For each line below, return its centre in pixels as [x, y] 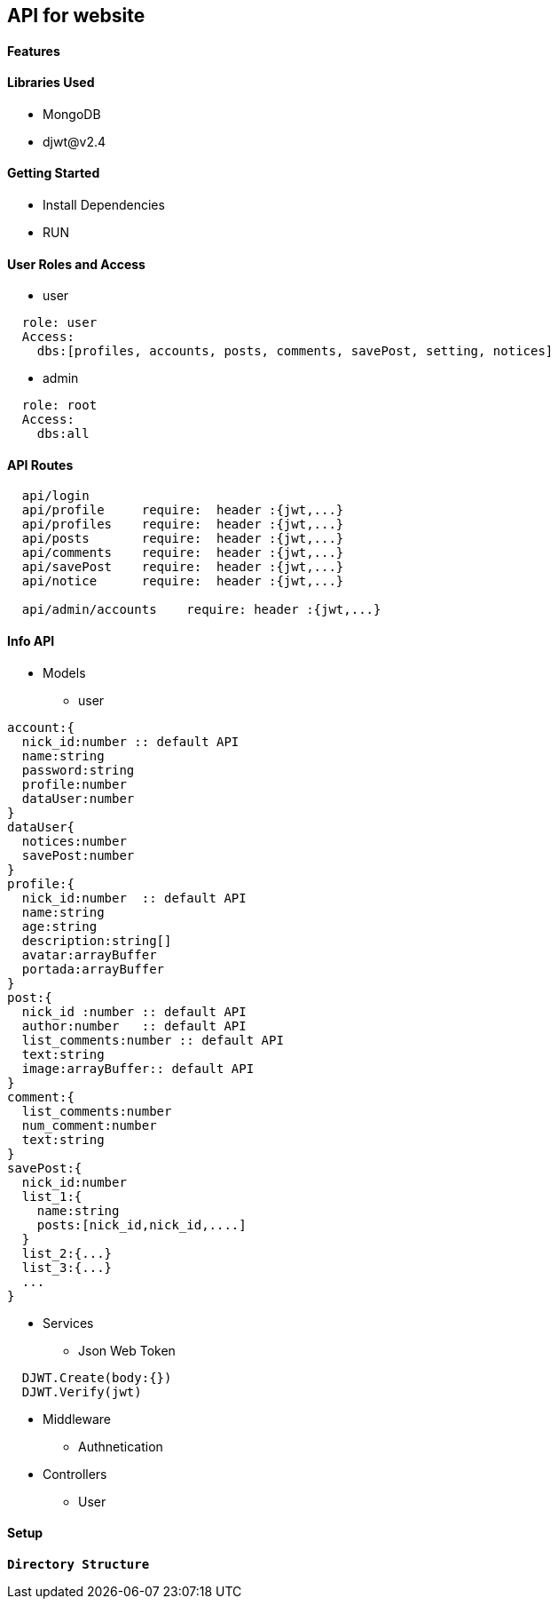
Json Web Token [127, 1350]
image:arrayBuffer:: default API [138, 1068]
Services [68, 1323]
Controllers [75, 1474]
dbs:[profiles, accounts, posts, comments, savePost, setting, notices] [295, 351]
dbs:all [63, 434]
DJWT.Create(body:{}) [97, 1377]
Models [64, 672]
